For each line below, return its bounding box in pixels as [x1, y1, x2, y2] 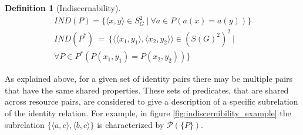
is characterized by [97, 118, 164, 130]
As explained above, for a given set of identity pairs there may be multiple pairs [5, 72, 293, 85]
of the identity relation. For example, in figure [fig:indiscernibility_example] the [5, 106, 291, 119]
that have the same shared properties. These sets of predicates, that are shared [5, 84, 289, 96]
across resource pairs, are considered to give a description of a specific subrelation [5, 95, 298, 108]
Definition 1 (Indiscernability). [5, 2, 121, 13]
